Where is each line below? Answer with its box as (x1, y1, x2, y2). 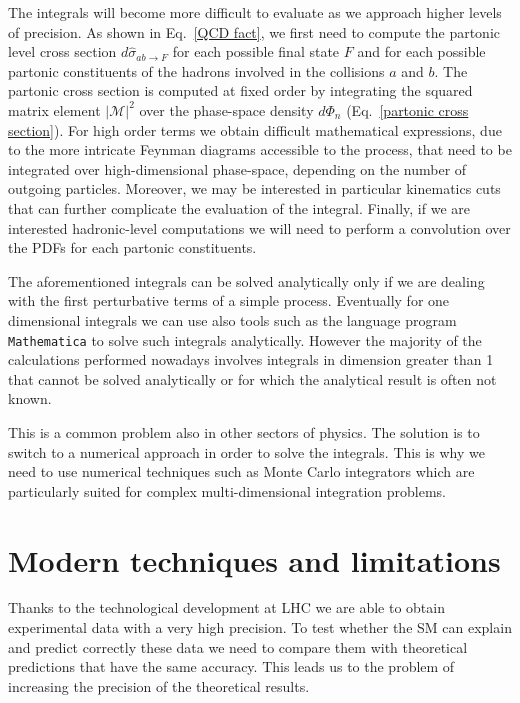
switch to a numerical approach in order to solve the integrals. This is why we (8, 441, 485, 462)
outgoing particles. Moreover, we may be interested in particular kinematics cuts (8, 178, 501, 199)
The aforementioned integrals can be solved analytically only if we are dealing (8, 270, 485, 291)
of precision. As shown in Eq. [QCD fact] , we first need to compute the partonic (8, 21, 500, 42)
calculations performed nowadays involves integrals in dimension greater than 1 (8, 349, 494, 370)
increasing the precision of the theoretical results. (8, 675, 310, 696)
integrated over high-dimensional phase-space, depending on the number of (8, 158, 467, 179)
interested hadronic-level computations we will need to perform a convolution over (8, 217, 511, 238)
